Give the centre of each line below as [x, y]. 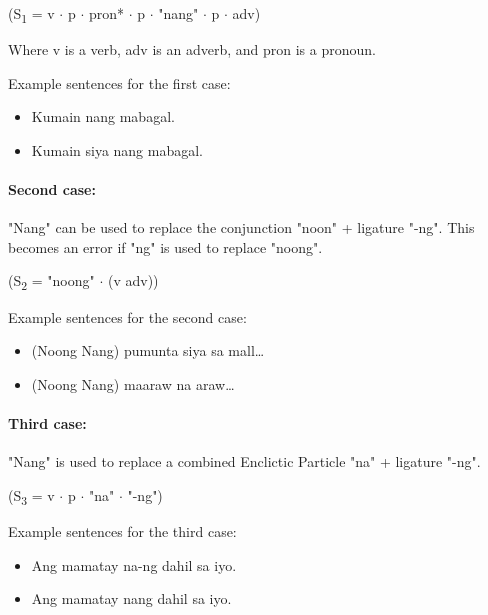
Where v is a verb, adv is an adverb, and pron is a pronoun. [192, 49]
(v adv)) [133, 280]
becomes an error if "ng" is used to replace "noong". [165, 246]
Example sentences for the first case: [119, 82]
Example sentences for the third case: [122, 530]
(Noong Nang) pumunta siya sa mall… [148, 350]
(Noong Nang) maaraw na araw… [133, 383]
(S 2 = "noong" [51, 282]
